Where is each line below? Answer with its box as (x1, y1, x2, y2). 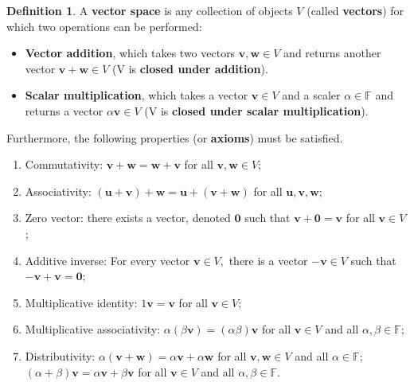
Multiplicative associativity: (25, 321, 161, 337)
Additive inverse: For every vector (25, 251, 190, 268)
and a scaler (282, 87, 341, 103)
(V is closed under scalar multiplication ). (144, 102, 369, 119)
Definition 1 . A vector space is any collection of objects (6, 2, 293, 18)
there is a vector (228, 251, 308, 268)
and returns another (283, 45, 381, 61)
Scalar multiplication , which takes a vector (25, 87, 248, 103)
